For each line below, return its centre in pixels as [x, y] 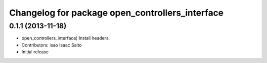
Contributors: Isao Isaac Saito [51, 45]
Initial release [35, 52]
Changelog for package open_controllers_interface [116, 13]
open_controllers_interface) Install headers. [66, 38]
